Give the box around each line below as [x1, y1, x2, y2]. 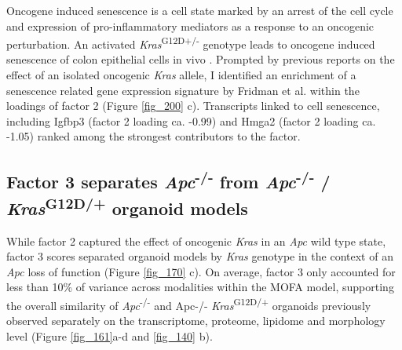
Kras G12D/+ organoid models [6, 192, 248, 220]
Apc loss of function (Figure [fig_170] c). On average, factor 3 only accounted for [6, 263, 396, 279]
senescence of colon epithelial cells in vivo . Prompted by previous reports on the [6, 51, 395, 67]
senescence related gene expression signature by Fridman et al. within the [6, 82, 360, 98]
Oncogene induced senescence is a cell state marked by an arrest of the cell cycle [6, 2, 393, 18]
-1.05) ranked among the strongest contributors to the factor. [6, 128, 301, 144]
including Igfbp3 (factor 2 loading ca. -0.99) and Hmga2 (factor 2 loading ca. [6, 112, 376, 129]
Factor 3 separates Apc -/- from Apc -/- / [6, 166, 331, 194]
